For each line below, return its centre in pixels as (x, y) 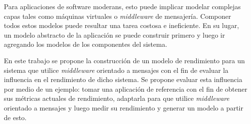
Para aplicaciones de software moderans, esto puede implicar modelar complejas (122, 6)
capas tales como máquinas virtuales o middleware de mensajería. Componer (118, 16)
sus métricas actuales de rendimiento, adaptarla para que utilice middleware (117, 98)
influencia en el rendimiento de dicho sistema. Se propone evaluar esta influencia (123, 79)
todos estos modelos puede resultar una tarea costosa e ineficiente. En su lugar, (122, 25)
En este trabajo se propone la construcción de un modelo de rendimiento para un (125, 60)
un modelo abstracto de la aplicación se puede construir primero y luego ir (115, 34)
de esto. (15, 117)
